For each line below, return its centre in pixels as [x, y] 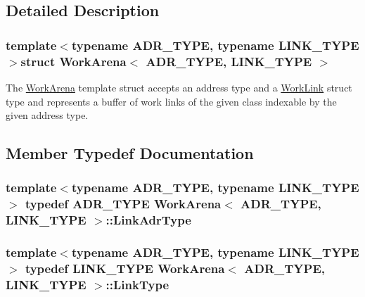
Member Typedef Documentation [130, 153]
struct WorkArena [73, 61]
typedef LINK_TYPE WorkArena [125, 268]
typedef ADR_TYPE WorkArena [123, 204]
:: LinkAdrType [148, 220]
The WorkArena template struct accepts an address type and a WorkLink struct [179, 87]
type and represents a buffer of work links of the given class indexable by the [171, 101]
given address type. [47, 115]
